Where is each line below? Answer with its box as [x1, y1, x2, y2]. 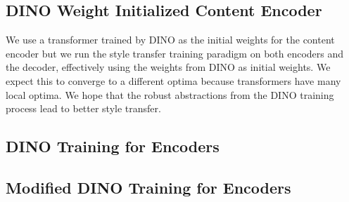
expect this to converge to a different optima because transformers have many [6, 73, 341, 88]
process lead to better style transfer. [6, 101, 161, 116]
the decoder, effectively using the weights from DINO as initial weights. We [6, 60, 331, 74]
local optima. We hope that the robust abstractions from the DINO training [6, 87, 334, 102]
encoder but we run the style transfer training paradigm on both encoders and [6, 46, 344, 60]
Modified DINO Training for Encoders [6, 176, 291, 198]
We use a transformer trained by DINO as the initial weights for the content [6, 32, 335, 47]
